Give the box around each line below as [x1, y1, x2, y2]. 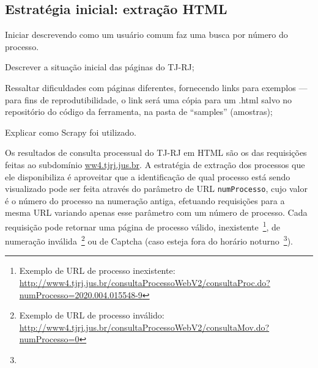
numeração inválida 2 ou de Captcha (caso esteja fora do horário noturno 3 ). [5, 233, 293, 247]
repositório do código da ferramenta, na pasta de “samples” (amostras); [5, 105, 273, 118]
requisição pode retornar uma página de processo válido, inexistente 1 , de [5, 218, 281, 233]
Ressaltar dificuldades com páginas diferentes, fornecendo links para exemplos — [5, 81, 308, 94]
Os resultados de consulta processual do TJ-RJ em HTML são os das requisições [5, 146, 307, 159]
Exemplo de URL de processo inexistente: [19, 264, 176, 277]
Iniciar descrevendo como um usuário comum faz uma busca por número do [5, 28, 288, 41]
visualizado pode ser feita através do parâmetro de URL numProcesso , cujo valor [5, 182, 308, 195]
